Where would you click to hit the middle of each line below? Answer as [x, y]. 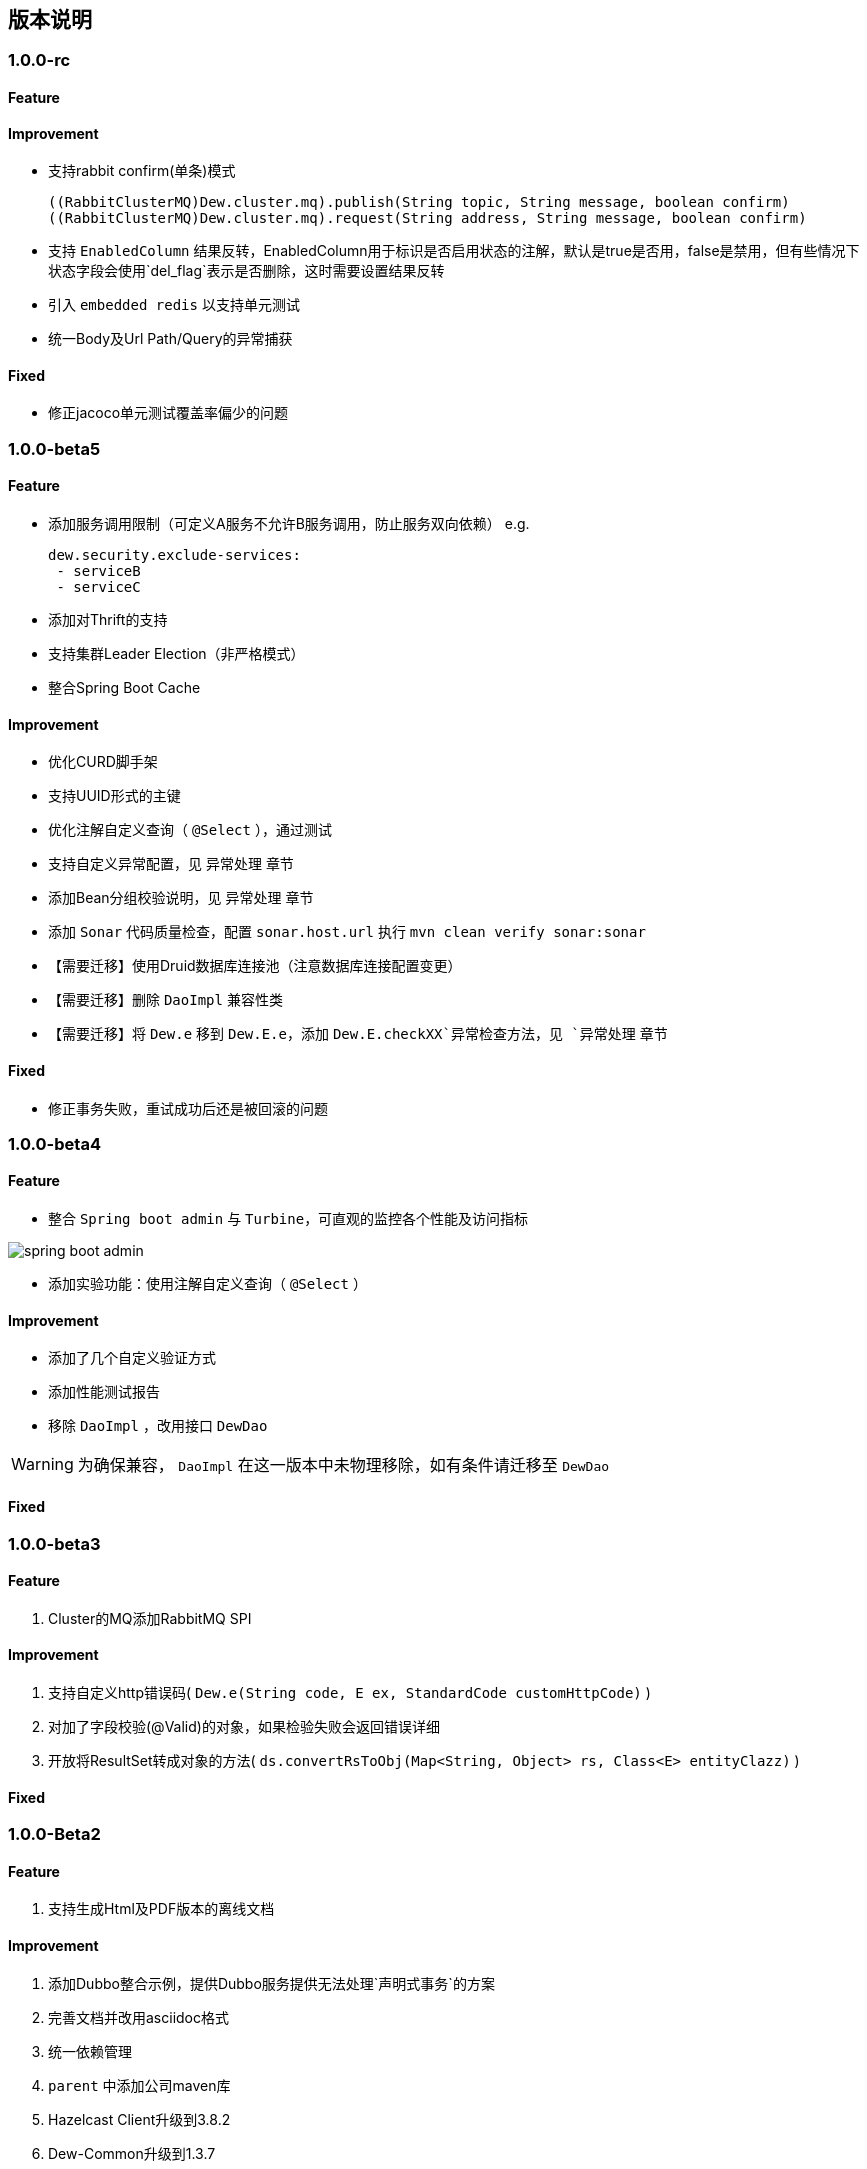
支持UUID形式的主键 [114, 796]
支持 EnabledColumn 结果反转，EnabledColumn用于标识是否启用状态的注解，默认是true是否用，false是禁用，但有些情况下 [454, 251]
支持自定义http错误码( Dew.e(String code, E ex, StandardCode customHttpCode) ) [349, 1692]
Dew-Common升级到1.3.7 [132, 2153]
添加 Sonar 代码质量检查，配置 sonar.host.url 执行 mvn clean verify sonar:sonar [347, 932]
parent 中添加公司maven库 [139, 2085]
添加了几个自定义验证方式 [132, 1358]
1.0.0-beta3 [54, 1543]
